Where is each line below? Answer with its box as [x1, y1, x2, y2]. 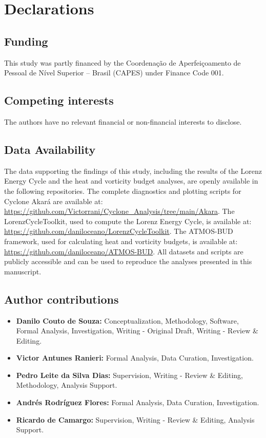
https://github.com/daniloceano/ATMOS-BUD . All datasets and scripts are [4, 246, 243, 256]
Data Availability [4, 141, 96, 157]
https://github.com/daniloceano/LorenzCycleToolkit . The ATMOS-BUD [4, 226, 233, 236]
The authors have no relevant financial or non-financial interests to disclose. [4, 116, 242, 127]
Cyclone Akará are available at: [4, 195, 103, 206]
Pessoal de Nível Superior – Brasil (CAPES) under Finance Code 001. [4, 67, 224, 78]
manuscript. [4, 266, 42, 276]
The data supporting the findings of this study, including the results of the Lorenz [4, 165, 262, 176]
